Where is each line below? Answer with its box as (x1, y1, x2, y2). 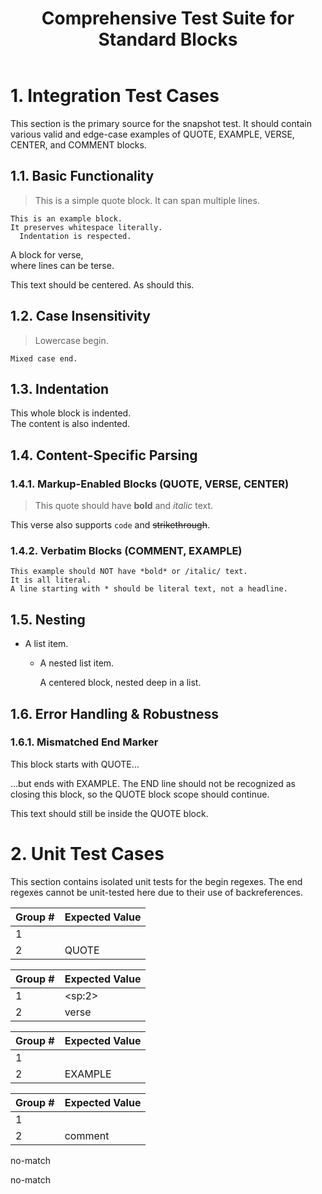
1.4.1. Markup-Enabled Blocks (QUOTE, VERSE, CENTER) (10, 477, 290, 491)
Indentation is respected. (19, 231, 132, 241)
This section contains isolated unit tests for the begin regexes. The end (10, 875, 303, 887)
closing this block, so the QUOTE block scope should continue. (10, 788, 270, 800)
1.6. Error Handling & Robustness (10, 705, 219, 722)
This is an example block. (10, 213, 123, 224)
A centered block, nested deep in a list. (39, 677, 202, 689)
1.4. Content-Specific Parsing (10, 447, 198, 464)
